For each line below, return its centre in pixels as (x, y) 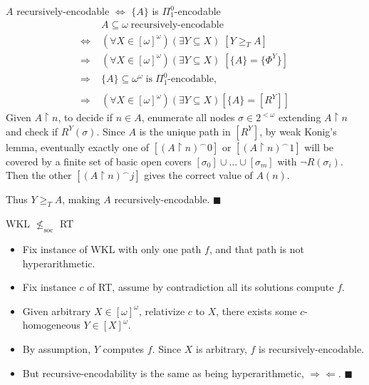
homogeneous (51, 325)
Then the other (39, 175)
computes (124, 349)
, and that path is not (256, 249)
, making (81, 199)
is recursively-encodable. (312, 349)
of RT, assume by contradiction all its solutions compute (211, 287)
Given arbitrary (57, 310)
